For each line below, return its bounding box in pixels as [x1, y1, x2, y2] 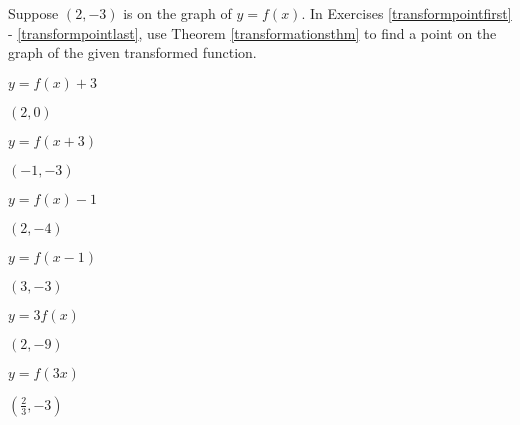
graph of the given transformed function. [8, 42, 257, 63]
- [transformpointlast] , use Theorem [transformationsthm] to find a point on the [8, 22, 497, 43]
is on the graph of [123, 3, 232, 23]
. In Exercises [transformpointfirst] [301, 3, 512, 23]
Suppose [8, 3, 59, 23]
